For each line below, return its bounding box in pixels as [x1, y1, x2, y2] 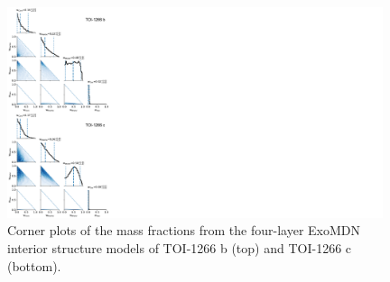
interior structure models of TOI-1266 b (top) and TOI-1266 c [7, 239, 352, 258]
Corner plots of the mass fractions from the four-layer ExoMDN [7, 221, 360, 240]
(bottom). [7, 256, 61, 275]
